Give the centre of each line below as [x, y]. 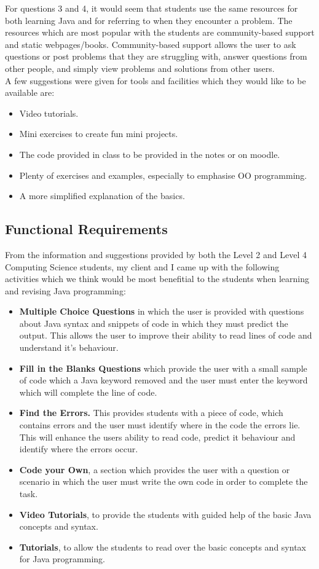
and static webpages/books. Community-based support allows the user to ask [151, 44]
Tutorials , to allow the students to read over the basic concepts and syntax [163, 547]
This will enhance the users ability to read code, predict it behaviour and [157, 437]
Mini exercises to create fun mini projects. [99, 134]
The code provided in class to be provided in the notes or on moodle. [150, 154]
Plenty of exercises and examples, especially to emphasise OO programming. [163, 175]
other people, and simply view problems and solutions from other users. [140, 68]
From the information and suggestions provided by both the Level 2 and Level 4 [156, 254]
